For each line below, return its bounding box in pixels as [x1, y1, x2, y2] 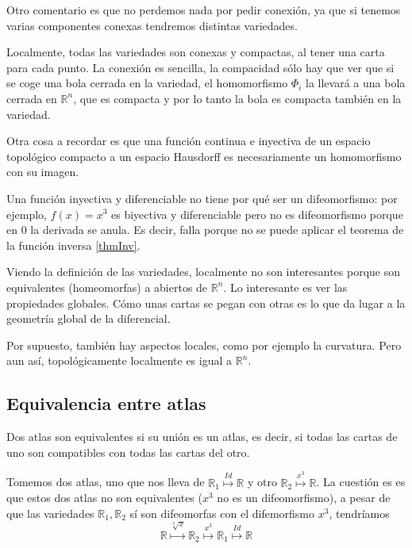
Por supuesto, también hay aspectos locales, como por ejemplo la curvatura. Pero [6, 336, 402, 353]
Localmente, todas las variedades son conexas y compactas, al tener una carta [6, 44, 385, 60]
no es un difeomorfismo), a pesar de [217, 489, 391, 506]
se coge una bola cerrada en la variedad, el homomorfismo [6, 75, 288, 91]
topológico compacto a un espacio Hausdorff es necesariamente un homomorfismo [6, 148, 402, 164]
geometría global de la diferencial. [6, 310, 171, 327]
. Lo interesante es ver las [223, 278, 348, 295]
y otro [247, 473, 277, 490]
